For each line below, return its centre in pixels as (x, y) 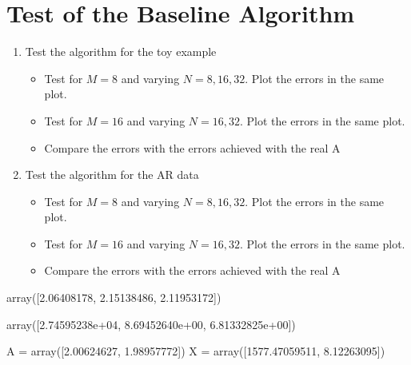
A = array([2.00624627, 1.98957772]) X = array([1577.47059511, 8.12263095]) (196, 351)
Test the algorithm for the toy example (121, 52)
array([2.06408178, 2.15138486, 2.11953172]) (114, 298)
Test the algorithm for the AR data (112, 175)
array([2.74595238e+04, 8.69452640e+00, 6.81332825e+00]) (151, 324)
